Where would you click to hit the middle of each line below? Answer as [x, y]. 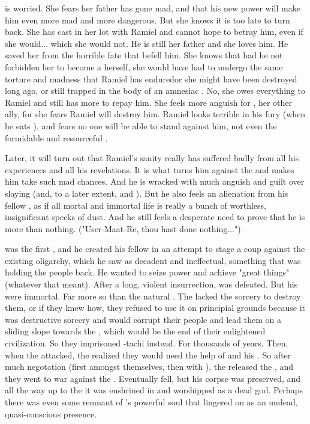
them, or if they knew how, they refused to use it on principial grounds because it [155, 308]
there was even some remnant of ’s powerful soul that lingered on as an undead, [151, 402]
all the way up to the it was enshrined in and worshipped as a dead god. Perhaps [154, 390]
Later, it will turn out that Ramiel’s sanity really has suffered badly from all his [152, 158]
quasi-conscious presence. [51, 413]
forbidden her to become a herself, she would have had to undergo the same [144, 66]
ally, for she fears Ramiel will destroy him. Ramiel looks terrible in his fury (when [155, 114]
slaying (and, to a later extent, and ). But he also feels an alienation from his [147, 193]
